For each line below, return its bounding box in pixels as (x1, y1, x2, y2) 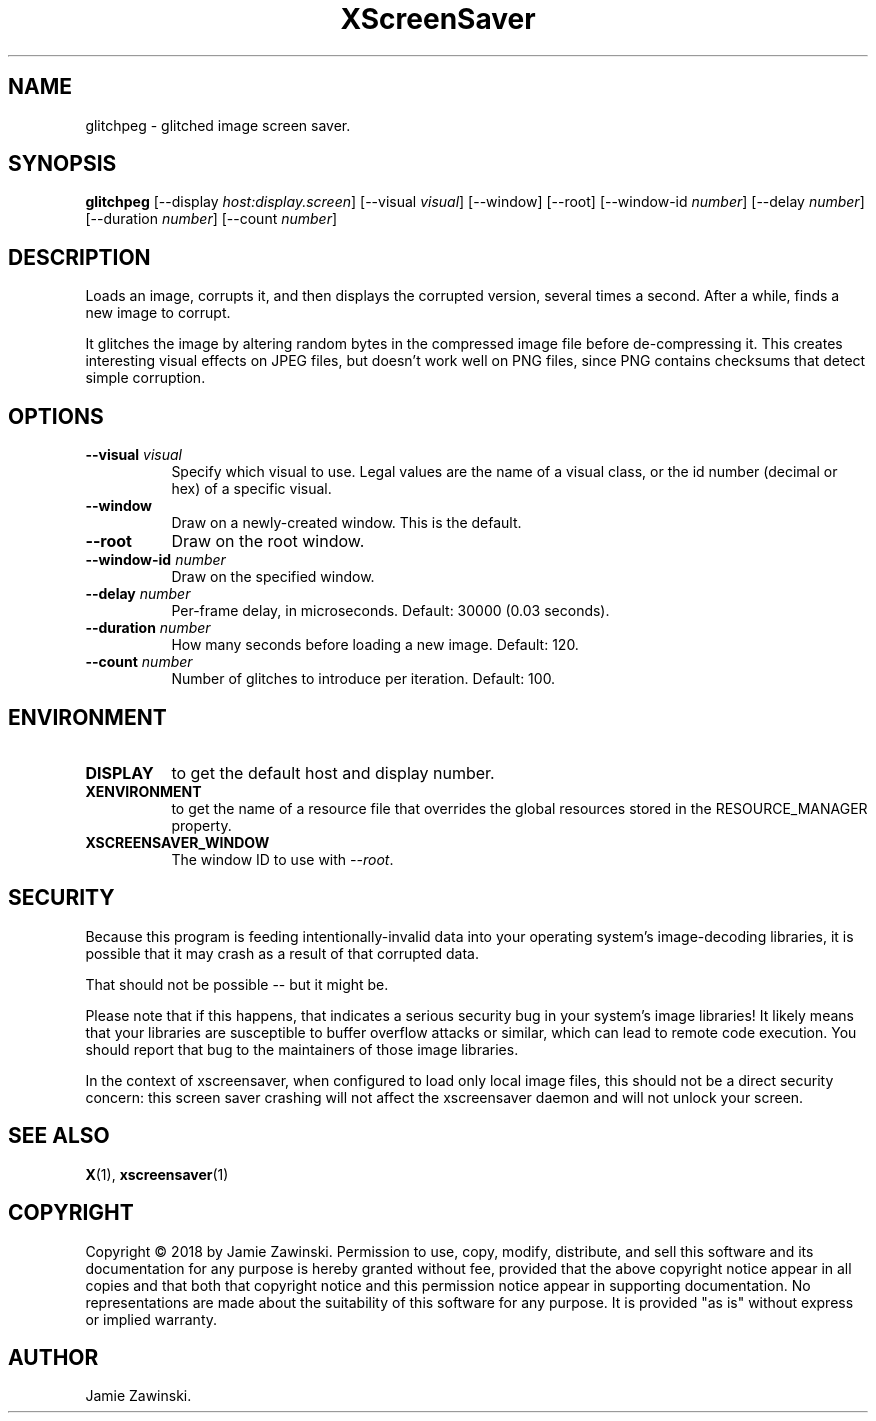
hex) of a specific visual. (171, 480, 332, 498)
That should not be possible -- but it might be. (85, 975, 389, 993)
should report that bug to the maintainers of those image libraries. (85, 1040, 519, 1058)
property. (171, 816, 232, 834)
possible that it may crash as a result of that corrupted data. (85, 944, 480, 962)
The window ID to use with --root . (171, 850, 394, 868)
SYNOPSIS (8, 151, 117, 177)
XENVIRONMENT (85, 782, 202, 800)
